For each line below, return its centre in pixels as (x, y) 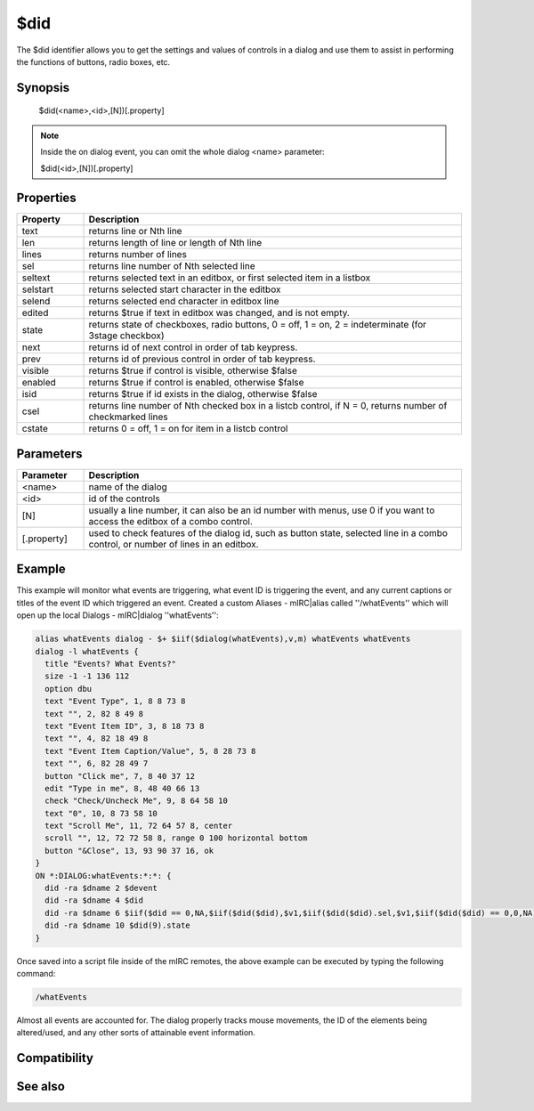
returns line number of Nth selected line (172, 266)
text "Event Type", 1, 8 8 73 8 (115, 701)
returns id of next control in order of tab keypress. (193, 347)
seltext (36, 278)
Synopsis (43, 88)
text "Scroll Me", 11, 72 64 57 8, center (139, 826)
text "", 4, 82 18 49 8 (97, 738)
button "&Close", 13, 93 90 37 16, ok (129, 851)
